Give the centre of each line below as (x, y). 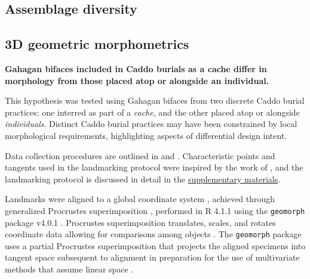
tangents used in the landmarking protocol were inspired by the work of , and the (154, 167)
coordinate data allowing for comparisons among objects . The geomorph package (153, 234)
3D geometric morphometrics (97, 44)
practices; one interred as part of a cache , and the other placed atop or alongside (152, 112)
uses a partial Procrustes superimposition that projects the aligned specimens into (155, 245)
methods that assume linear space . (69, 269)
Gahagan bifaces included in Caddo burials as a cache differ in (136, 68)
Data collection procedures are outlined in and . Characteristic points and (140, 155)
